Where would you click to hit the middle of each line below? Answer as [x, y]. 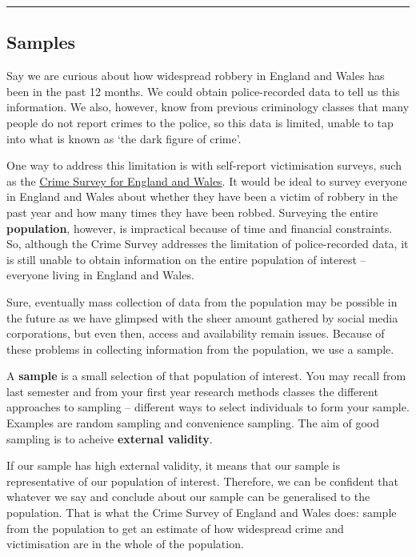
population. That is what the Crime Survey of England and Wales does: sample [202, 513]
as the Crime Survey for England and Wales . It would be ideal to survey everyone [207, 180]
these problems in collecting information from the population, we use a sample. [200, 349]
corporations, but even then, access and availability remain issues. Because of [196, 333]
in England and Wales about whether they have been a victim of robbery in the [202, 196]
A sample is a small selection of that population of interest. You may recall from [206, 376]
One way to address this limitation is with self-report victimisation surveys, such [204, 165]
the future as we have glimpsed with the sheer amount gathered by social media [202, 317]
